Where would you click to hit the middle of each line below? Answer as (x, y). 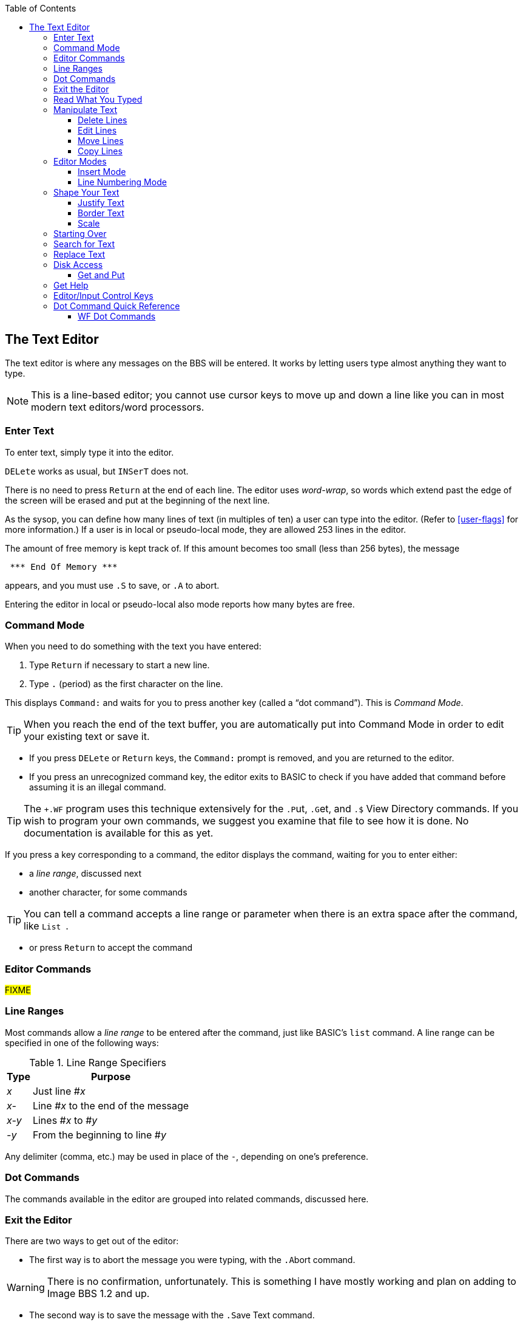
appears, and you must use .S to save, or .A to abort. (112, 585)
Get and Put (101, 275)
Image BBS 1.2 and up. (98, 1294)
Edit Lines (97, 130)
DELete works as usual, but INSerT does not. (97, 471)
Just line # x (59, 1091)
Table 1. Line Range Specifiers (98, 1062)
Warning (26, 1288)
